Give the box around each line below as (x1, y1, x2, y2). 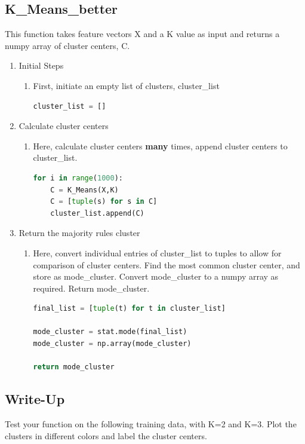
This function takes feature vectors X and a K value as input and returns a (5, 27, 280, 40)
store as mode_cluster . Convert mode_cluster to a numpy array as (33, 270, 279, 283)
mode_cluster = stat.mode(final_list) (33, 327, 187, 336)
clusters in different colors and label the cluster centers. (5, 429, 207, 442)
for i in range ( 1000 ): (33, 173, 123, 182)
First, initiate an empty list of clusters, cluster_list (33, 79, 220, 91)
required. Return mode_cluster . (33, 281, 150, 294)
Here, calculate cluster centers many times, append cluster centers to (33, 139, 288, 152)
